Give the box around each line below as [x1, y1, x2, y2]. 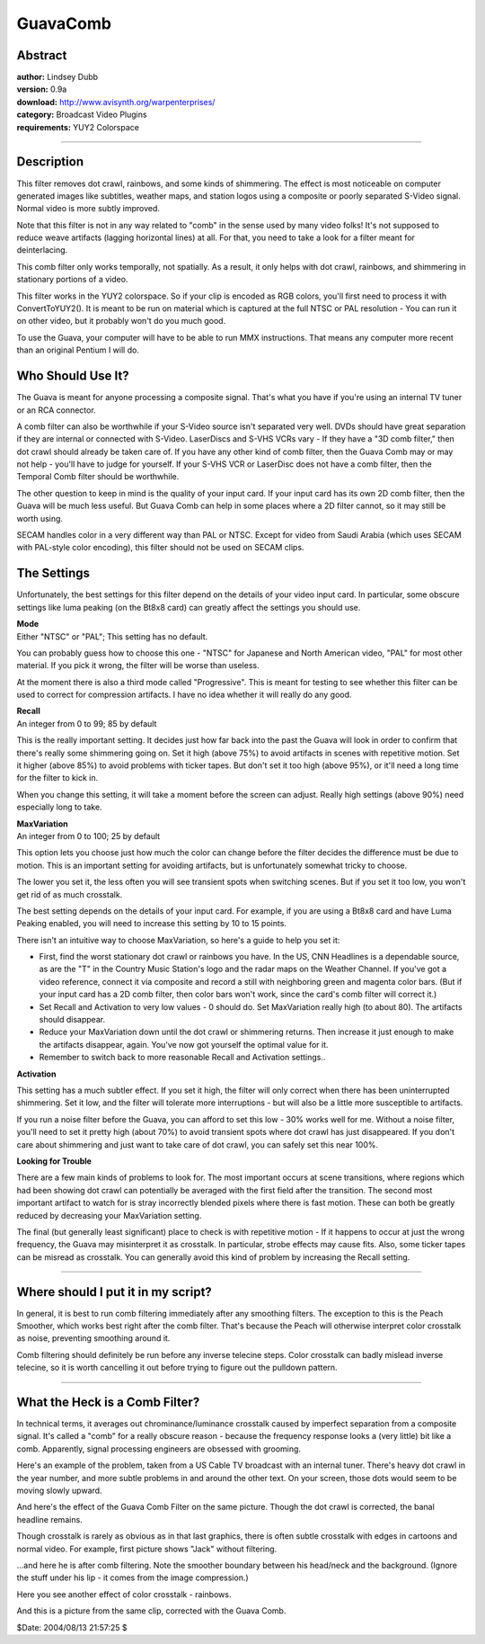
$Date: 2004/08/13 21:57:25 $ [16, 1622, 128, 1632]
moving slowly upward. [16, 1485, 102, 1497]
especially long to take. [16, 801, 102, 813]
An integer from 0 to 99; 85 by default [16, 718, 157, 728]
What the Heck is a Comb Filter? [16, 1394, 200, 1409]
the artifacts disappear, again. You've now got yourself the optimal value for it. [39, 1039, 329, 1050]
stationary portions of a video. [16, 274, 128, 285]
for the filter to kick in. [16, 773, 99, 783]
